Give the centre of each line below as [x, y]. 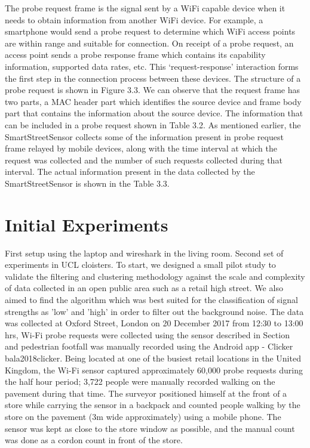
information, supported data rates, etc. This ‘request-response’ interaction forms [152, 66]
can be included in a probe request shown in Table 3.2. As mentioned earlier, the [153, 124]
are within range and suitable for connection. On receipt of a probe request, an [149, 43]
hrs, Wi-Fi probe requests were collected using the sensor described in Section [147, 334]
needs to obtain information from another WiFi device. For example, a [134, 19]
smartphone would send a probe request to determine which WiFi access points [150, 31]
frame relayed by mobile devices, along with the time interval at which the [141, 148]
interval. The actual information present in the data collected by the [130, 172]
